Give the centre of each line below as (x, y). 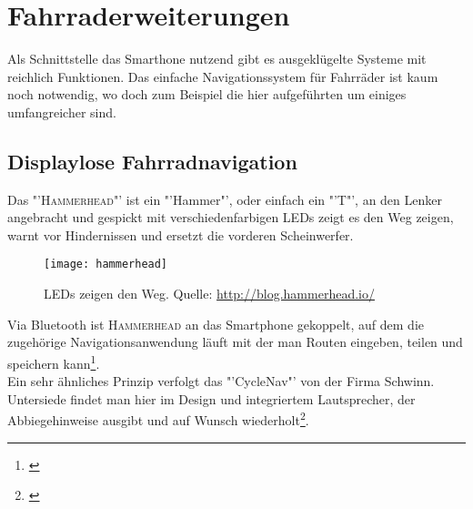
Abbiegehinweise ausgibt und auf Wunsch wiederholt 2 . (158, 419)
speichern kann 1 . (54, 361)
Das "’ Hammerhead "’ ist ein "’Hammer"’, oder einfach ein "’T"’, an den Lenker (225, 199)
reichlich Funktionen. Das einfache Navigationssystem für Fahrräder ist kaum (223, 76)
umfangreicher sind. (62, 112)
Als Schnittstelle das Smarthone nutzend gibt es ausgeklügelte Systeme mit (217, 59)
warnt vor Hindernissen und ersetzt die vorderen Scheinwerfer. (181, 234)
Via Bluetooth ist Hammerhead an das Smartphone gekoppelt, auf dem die (216, 324)
